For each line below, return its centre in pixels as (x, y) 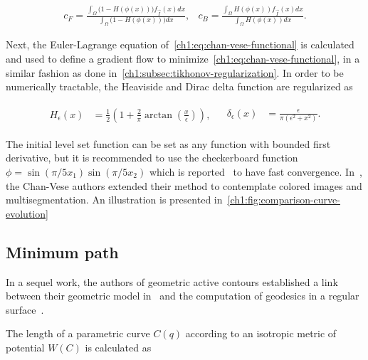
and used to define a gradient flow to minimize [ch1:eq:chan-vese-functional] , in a (183, 58)
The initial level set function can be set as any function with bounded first (168, 143)
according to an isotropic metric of (261, 333)
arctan (158, 115)
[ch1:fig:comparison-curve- (284, 200)
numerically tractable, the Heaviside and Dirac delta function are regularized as (179, 86)
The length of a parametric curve (78, 333)
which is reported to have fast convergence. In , (256, 171)
